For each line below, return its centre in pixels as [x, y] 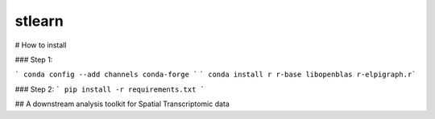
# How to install [41, 45]
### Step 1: [34, 59]
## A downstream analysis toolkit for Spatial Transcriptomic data [122, 104]
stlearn [39, 21]
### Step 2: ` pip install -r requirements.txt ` [110, 89]
